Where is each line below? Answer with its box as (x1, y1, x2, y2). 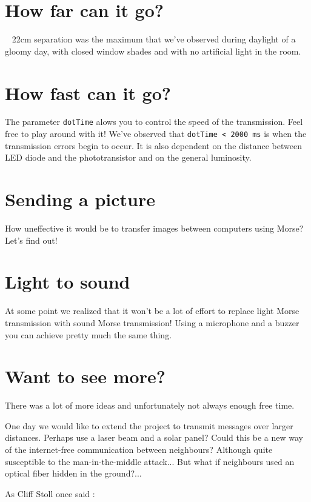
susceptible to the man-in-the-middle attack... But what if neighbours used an (5, 455, 295, 467)
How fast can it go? (5, 80, 171, 105)
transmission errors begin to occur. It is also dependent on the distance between (5, 139, 302, 152)
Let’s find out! (5, 233, 58, 246)
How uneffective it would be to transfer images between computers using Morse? (5, 222, 304, 235)
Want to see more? (5, 364, 166, 389)
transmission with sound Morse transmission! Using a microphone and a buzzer (5, 316, 299, 329)
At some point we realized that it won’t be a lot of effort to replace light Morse (5, 304, 299, 317)
